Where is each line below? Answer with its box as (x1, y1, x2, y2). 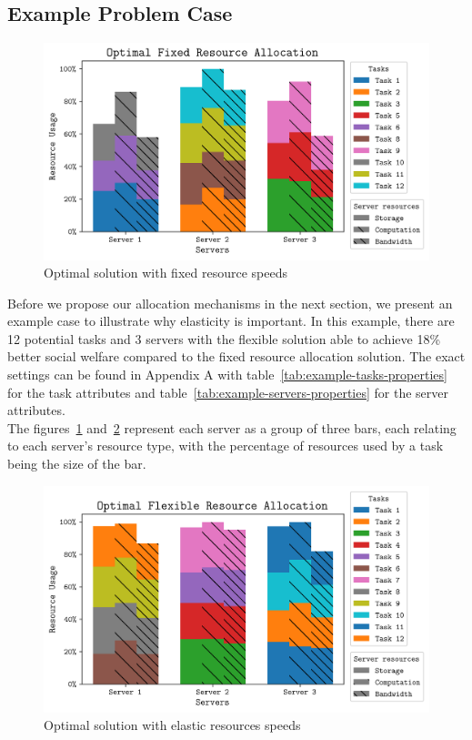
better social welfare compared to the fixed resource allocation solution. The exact (7, 347, 466, 366)
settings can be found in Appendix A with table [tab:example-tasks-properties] (7, 365, 447, 384)
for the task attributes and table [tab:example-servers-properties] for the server (7, 382, 449, 401)
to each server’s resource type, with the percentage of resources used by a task (7, 436, 444, 455)
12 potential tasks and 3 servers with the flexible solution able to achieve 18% (7, 329, 441, 348)
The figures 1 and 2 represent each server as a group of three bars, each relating (7, 418, 457, 437)
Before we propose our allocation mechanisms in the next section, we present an (7, 293, 453, 312)
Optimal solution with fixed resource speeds (44, 263, 287, 282)
